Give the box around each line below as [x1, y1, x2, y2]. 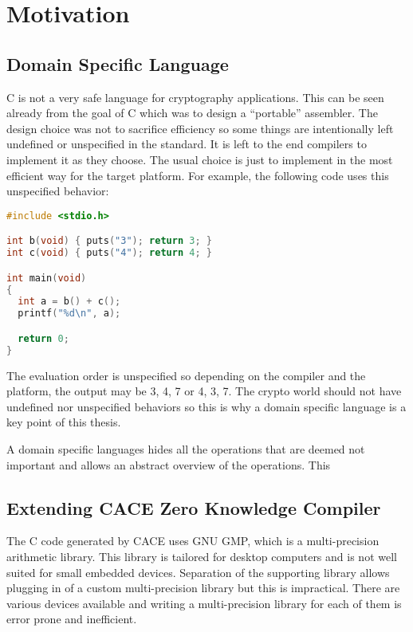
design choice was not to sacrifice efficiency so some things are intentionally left [6, 120, 394, 136]
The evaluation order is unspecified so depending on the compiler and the [6, 367, 366, 383]
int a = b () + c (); [18, 296, 121, 308]
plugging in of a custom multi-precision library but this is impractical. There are [6, 579, 400, 596]
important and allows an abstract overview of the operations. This [6, 456, 331, 473]
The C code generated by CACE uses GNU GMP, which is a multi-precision [6, 532, 380, 549]
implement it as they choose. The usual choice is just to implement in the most [6, 151, 393, 167]
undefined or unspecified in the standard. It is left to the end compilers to [6, 135, 367, 152]
